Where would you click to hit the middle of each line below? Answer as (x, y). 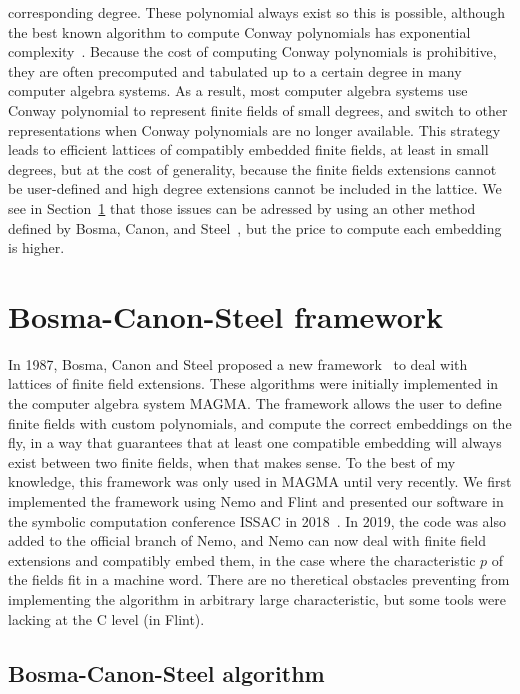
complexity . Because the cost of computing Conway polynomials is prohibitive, (252, 51)
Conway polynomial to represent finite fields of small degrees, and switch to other (258, 109)
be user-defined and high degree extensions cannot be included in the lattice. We (255, 188)
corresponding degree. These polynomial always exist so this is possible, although (257, 12)
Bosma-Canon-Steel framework (226, 315)
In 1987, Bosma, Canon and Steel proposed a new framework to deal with (238, 363)
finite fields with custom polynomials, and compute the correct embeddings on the (260, 422)
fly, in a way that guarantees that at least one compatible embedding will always (255, 442)
